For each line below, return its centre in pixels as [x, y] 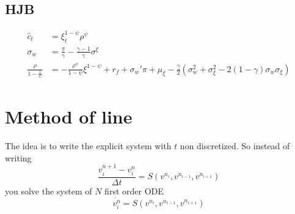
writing [18, 157]
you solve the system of [49, 190]
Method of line [69, 116]
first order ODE [134, 190]
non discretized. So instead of [235, 146]
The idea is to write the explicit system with [88, 146]
